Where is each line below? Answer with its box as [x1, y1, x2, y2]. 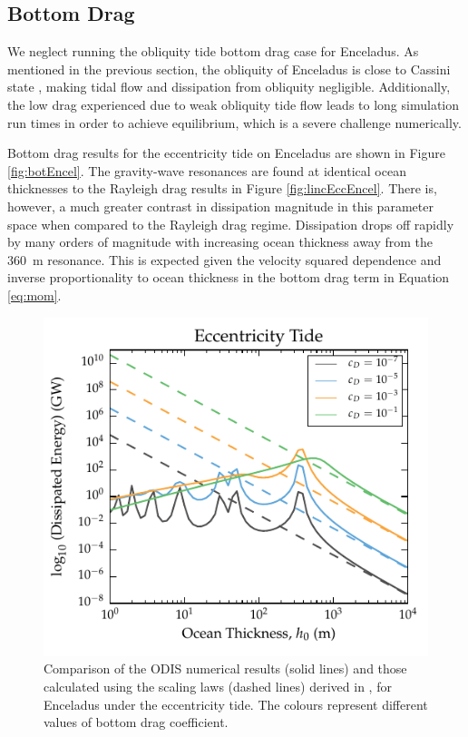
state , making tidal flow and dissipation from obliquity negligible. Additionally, [7, 77, 451, 96]
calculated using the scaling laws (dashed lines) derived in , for [44, 676, 392, 695]
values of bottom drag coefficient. [44, 712, 229, 732]
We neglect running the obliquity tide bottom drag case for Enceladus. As [7, 42, 419, 61]
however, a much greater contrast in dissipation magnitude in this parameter [7, 196, 434, 215]
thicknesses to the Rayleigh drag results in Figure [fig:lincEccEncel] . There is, [7, 179, 437, 198]
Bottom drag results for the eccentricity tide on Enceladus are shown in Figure [7, 143, 445, 162]
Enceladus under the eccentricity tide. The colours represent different [44, 694, 428, 713]
